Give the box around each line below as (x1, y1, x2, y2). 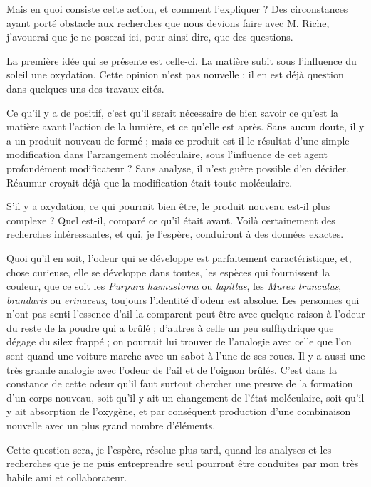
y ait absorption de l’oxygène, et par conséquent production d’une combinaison (6, 404, 351, 419)
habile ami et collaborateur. (6, 469, 127, 484)
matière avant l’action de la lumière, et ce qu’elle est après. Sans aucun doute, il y (6, 119, 365, 134)
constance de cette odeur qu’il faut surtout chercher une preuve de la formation (6, 376, 353, 391)
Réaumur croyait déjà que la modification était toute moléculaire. (6, 174, 293, 189)
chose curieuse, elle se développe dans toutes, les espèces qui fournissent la (6, 264, 330, 279)
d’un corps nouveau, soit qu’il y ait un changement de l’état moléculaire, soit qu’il (6, 389, 365, 404)
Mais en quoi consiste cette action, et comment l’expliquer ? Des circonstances (6, 1, 348, 16)
